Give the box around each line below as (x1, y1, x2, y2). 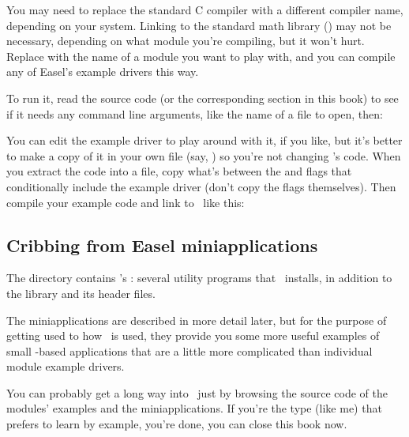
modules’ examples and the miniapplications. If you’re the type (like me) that (6, 400, 382, 416)
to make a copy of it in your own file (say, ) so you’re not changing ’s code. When (6, 147, 401, 164)
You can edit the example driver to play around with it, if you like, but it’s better (6, 132, 403, 149)
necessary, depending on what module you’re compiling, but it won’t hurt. (6, 32, 365, 49)
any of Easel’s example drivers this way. (6, 63, 199, 80)
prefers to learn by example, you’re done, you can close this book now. (6, 416, 347, 432)
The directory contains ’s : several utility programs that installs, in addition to (6, 269, 392, 286)
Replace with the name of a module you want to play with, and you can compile (6, 47, 396, 64)
